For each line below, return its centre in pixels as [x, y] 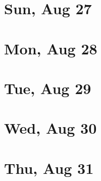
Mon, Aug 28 [51, 48]
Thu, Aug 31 [49, 168]
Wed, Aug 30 [50, 128]
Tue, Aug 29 [48, 88]
